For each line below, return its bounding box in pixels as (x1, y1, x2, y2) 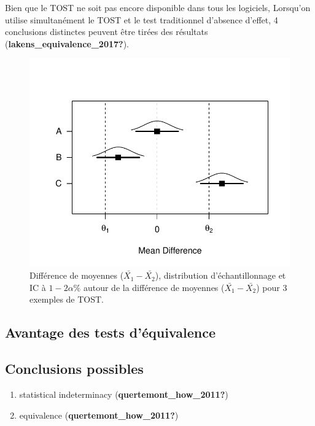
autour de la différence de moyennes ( (83, 281, 225, 293)
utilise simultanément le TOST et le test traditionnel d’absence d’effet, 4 (5, 13, 278, 26)
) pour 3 (256, 281, 287, 293)
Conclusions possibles (5, 359, 144, 378)
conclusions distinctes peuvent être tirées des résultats (5, 25, 208, 38)
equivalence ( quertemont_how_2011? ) (19, 408, 179, 421)
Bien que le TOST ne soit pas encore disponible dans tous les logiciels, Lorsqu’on (5, 1, 311, 14)
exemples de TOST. (29, 293, 104, 306)
